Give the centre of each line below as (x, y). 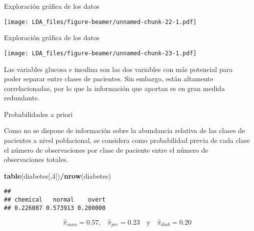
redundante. (22, 98)
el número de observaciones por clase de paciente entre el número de (106, 150)
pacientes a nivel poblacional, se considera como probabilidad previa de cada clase (127, 140)
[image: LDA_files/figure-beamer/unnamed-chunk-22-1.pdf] (100, 22)
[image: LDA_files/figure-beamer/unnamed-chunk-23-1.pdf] (100, 53)
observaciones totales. (36, 159)
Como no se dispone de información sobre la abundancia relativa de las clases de (125, 130)
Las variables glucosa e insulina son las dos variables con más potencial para (118, 69)
